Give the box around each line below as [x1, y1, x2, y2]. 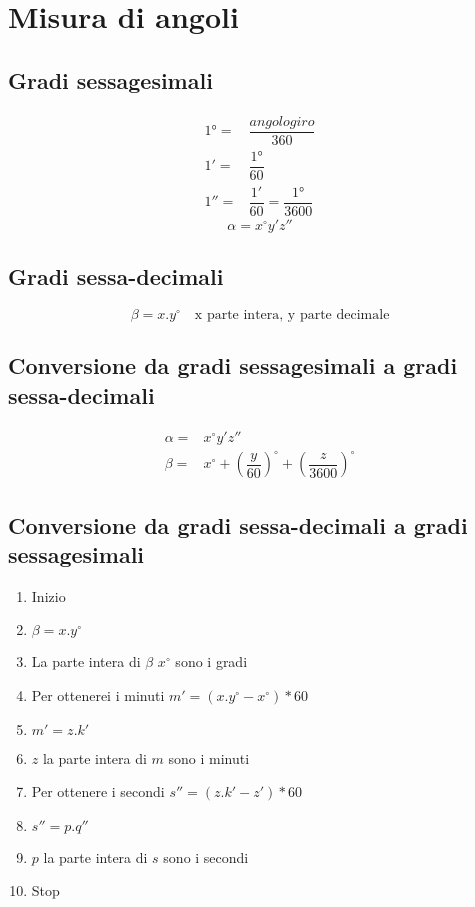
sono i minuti [168, 747, 250, 768]
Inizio [31, 585, 66, 606]
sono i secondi [163, 846, 249, 867]
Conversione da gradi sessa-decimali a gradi [8, 509, 468, 540]
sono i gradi [175, 651, 248, 672]
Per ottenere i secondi [31, 781, 165, 802]
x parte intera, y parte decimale [194, 308, 390, 323]
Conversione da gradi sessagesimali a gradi [8, 350, 458, 381]
